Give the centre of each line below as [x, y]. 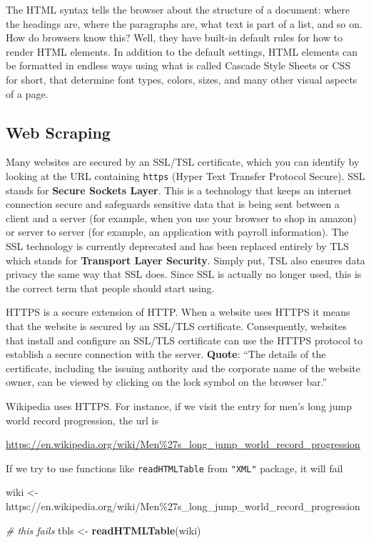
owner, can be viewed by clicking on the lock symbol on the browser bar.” [167, 382]
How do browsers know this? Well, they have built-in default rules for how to [174, 38]
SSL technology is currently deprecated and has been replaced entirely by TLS [178, 245]
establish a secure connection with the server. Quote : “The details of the [166, 354]
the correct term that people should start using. [110, 288]
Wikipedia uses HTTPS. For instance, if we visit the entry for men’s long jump [179, 405]
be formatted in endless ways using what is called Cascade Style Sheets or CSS [178, 65]
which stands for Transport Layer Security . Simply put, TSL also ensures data [185, 260]
